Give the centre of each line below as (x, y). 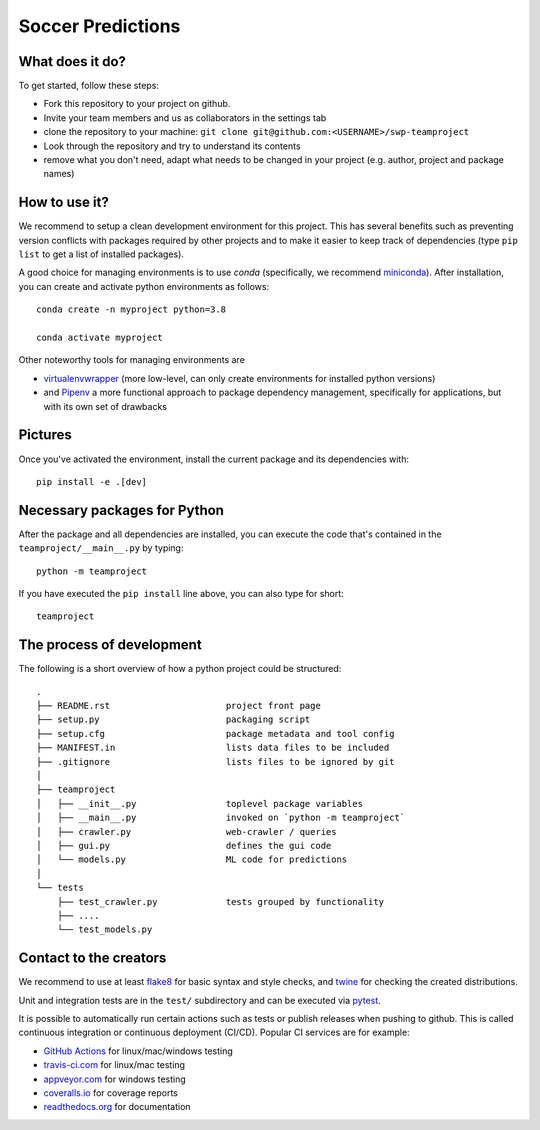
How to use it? (63, 202)
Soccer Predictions (99, 26)
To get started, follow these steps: (89, 86)
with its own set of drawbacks (105, 406)
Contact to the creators (92, 958)
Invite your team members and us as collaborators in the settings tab (185, 117)
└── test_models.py (104, 929)
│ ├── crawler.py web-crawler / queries (186, 831)
